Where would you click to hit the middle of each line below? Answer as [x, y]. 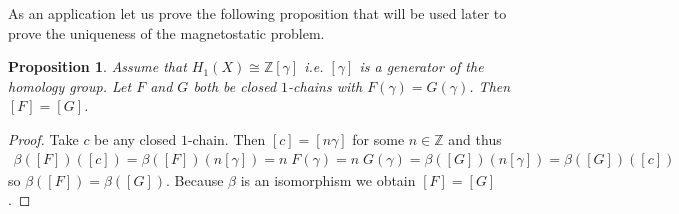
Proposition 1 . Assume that [97, 66]
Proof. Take [43, 138]
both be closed [235, 85]
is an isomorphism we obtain [328, 179]
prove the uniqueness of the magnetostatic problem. [166, 32]
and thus [475, 138]
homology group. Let [70, 85]
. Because [195, 179]
